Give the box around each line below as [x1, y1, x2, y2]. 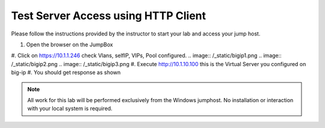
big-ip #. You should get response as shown [11, 69, 121, 76]
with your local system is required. [27, 105, 113, 112]
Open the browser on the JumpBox [26, 41, 114, 48]
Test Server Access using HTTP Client [11, 9, 206, 22]
